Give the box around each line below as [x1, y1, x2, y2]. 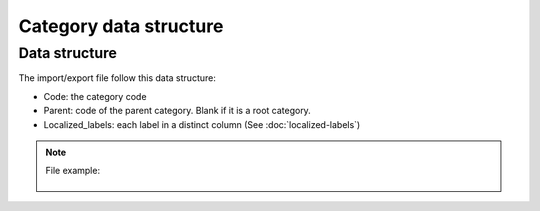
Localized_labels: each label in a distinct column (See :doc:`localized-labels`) [43, 118, 361, 130]
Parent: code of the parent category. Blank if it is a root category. [43, 105, 312, 117]
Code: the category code [43, 90, 147, 102]
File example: [45, 165, 100, 177]
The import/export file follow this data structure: [18, 72, 217, 84]
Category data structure [18, 15, 224, 37]
